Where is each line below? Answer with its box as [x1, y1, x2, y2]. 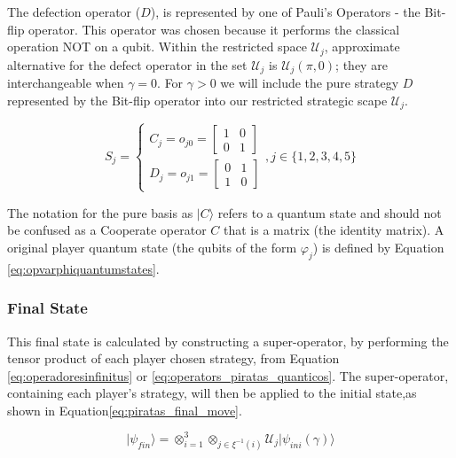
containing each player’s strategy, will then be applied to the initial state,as [7, 384, 417, 402]
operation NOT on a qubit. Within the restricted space [7, 37, 307, 56]
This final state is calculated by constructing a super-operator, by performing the [7, 331, 449, 350]
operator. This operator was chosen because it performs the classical [28, 19, 400, 38]
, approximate [324, 37, 400, 56]
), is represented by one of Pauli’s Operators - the [150, 3, 421, 20]
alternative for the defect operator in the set [7, 55, 248, 74]
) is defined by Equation [312, 237, 444, 256]
